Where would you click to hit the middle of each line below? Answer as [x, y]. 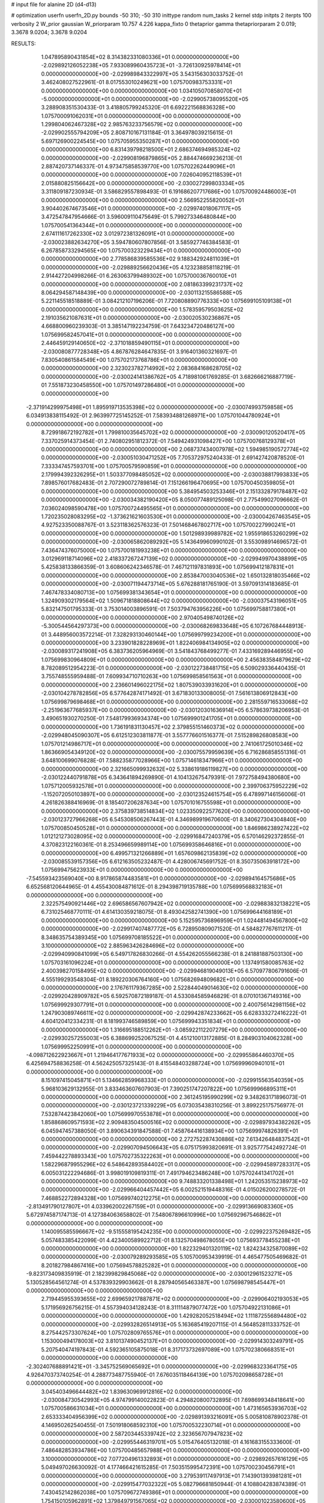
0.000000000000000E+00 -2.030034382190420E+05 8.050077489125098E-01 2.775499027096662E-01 [174, 500]
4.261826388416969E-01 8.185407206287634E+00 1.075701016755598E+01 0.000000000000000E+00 [171, 803]
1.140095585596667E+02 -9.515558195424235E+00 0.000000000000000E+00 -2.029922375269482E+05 [176, 1232]
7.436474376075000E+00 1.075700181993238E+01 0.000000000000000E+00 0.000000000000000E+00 [174, 550]
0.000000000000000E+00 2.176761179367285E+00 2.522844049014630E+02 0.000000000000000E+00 [175, 987]
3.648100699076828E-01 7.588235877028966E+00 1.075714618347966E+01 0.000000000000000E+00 [172, 761]
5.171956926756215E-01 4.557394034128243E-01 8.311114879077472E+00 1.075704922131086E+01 [166, 1307]
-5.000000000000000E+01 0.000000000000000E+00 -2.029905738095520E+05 [145, 99]
